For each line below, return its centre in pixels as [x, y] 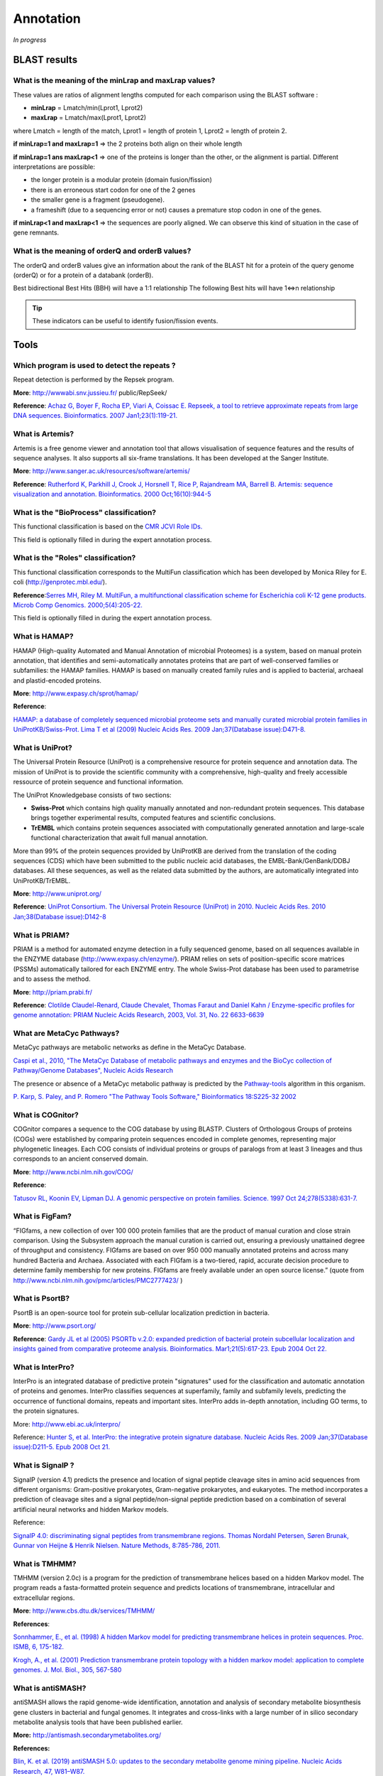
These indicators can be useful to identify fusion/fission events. [125, 321]
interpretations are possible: [54, 167]
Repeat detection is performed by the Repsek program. [94, 379]
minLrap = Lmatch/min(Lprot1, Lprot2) [87, 108]
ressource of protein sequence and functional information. [98, 782]
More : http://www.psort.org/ [55, 1326]
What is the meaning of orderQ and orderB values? [102, 251]
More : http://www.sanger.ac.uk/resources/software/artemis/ [102, 471]
